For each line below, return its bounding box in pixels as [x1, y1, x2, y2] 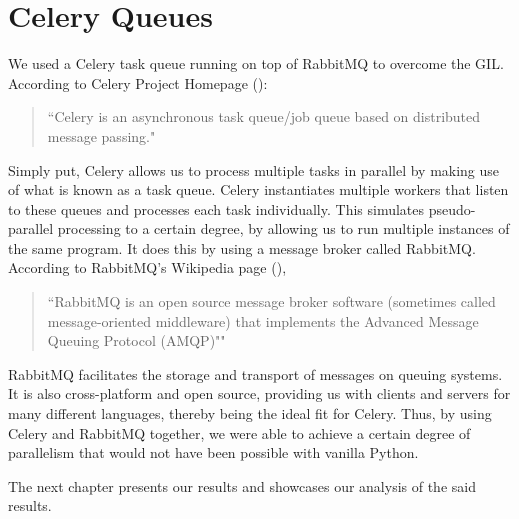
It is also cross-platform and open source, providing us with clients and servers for [8, 383, 511, 404]
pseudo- [428, 198, 476, 219]
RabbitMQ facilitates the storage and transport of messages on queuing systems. [8, 363, 503, 384]
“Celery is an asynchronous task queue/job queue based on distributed [47, 106, 481, 127]
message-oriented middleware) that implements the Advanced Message [47, 310, 479, 331]
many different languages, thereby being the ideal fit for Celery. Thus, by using [8, 403, 492, 424]
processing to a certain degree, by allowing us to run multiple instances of [57, 218, 510, 239]
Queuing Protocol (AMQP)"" [47, 330, 226, 351]
